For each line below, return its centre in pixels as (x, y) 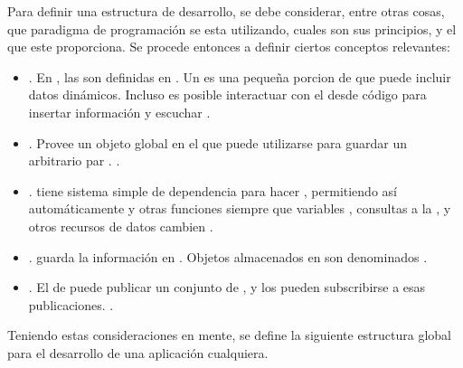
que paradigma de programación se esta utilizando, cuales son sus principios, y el (232, 28)
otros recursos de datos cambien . (121, 226)
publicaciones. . (71, 304)
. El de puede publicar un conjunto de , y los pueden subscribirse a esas (227, 287)
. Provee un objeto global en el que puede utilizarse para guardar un (217, 142)
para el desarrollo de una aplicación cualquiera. (138, 352)
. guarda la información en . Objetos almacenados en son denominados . (228, 256)
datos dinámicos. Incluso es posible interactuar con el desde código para (227, 94)
